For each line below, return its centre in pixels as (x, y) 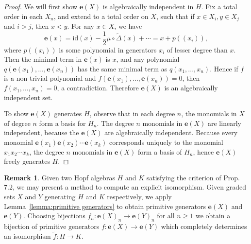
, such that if (175, 16)
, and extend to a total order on (101, 16)
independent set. (28, 97)
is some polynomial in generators (108, 49)
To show (16, 113)
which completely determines (204, 226)
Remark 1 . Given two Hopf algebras (59, 177)
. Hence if (224, 68)
